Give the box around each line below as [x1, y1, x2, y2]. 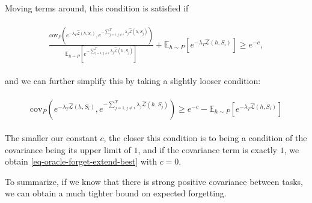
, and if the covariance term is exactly [138, 143, 277, 156]
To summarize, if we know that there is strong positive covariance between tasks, [5, 175, 303, 187]
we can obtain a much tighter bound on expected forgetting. [5, 187, 227, 199]
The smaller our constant [5, 131, 97, 144]
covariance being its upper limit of [5, 143, 131, 156]
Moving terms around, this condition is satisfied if [5, 2, 189, 14]
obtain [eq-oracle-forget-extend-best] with [5, 155, 157, 168]
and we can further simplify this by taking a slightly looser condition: [5, 74, 261, 87]
